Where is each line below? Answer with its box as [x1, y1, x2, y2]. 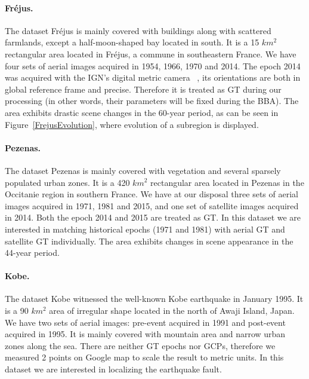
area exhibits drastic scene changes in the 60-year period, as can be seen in [5, 106, 279, 118]
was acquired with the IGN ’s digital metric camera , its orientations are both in [5, 71, 301, 84]
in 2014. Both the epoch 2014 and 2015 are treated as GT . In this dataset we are [5, 211, 301, 224]
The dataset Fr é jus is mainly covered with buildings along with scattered [5, 24, 271, 36]
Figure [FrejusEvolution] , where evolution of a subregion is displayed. [5, 118, 259, 130]
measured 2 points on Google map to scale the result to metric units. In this [5, 351, 284, 363]
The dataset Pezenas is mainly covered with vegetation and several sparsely [5, 164, 281, 176]
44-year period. [5, 246, 60, 259]
